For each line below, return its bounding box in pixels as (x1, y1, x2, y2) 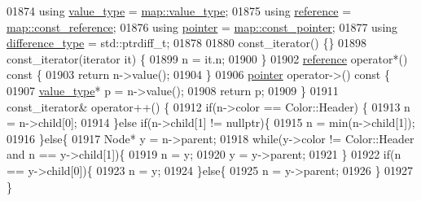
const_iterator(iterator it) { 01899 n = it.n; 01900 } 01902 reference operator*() (7, 50, 408, 67)
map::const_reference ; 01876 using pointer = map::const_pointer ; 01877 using (7, 18, 398, 35)
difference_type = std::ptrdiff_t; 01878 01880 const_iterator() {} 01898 (7, 34, 367, 51)
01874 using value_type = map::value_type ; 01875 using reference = (7, 2, 352, 19)
